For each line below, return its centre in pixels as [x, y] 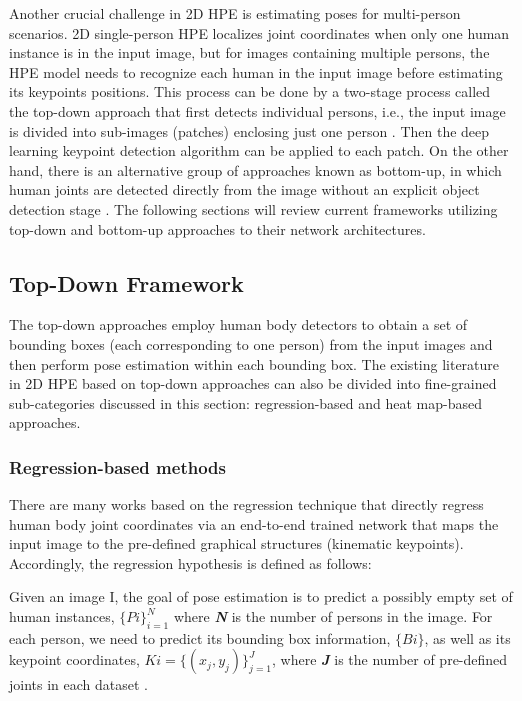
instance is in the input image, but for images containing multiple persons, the [249, 52]
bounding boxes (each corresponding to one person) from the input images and [251, 343]
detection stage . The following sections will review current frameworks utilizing [253, 208]
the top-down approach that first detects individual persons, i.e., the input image [257, 110]
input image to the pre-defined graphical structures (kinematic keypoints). [236, 543]
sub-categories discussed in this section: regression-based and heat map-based [246, 402]
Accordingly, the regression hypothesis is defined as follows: [190, 562]
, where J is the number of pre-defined [390, 659]
